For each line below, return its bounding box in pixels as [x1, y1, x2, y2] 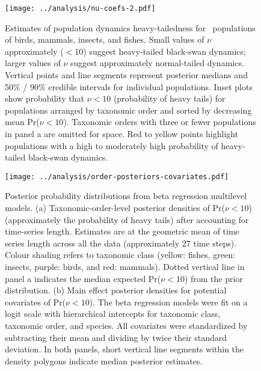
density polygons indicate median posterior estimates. [5, 354, 203, 367]
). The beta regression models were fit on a [89, 295, 248, 308]
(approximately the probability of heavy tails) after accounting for [5, 213, 249, 225]
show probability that [5, 92, 84, 105]
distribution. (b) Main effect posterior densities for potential [5, 284, 227, 296]
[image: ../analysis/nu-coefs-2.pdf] [5, 4, 156, 13]
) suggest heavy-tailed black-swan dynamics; [83, 44, 246, 57]
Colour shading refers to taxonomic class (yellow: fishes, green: [5, 248, 235, 261]
